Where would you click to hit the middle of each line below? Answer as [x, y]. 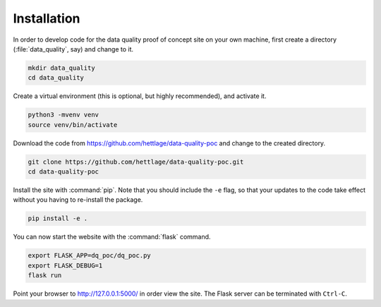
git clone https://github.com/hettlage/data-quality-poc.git [136, 162]
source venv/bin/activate [73, 125]
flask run [45, 276]
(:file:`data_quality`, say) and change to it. [73, 49]
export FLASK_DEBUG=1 [65, 265]
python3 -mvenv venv [63, 115]
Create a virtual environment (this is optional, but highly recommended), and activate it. [140, 96]
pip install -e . [58, 218]
